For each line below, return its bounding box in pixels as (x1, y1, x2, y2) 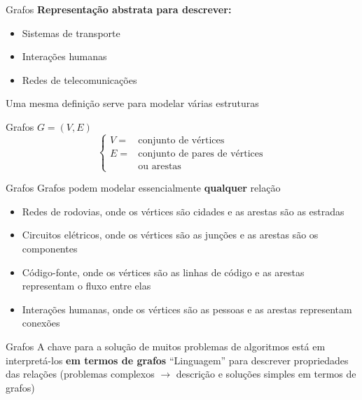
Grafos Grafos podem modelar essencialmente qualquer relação (6, 180, 281, 195)
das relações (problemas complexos (6, 366, 155, 381)
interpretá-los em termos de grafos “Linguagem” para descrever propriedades (6, 352, 349, 367)
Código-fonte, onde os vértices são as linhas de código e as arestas (22, 264, 305, 279)
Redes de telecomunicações (22, 72, 137, 87)
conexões (22, 315, 60, 330)
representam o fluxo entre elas (22, 278, 151, 293)
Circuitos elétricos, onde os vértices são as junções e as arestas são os (22, 227, 319, 242)
